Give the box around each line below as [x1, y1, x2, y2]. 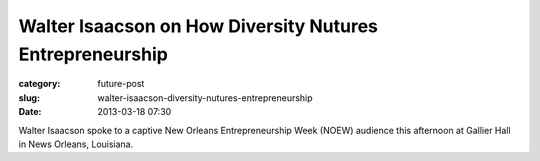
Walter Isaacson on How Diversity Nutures [18, 15, 379, 37]
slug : [18, 91, 40, 104]
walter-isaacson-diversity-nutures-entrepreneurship [97, 91, 314, 104]
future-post [97, 78, 145, 90]
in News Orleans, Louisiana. [18, 138, 134, 150]
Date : [18, 106, 42, 118]
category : [18, 78, 61, 90]
